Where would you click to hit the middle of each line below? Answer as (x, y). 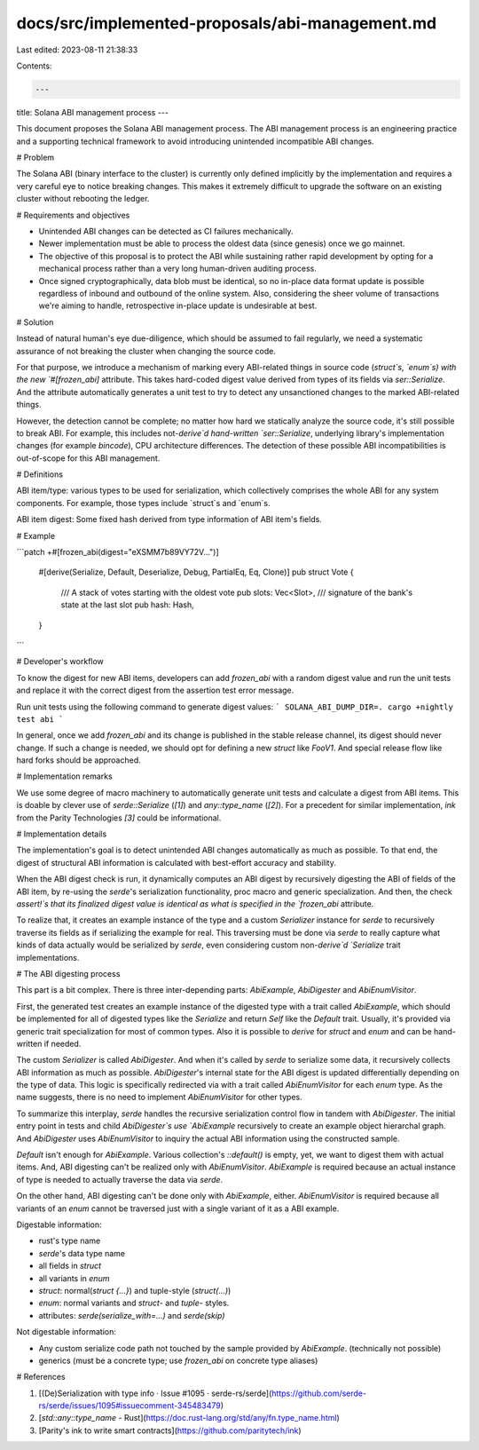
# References (41, 1377)
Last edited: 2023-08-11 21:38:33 (77, 50)
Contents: (34, 66)
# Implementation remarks (64, 776)
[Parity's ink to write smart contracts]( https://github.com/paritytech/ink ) (170, 1430)
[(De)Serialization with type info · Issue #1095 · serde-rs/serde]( (155, 1393)
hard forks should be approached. (79, 760)
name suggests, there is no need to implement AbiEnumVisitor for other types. (160, 1097)
